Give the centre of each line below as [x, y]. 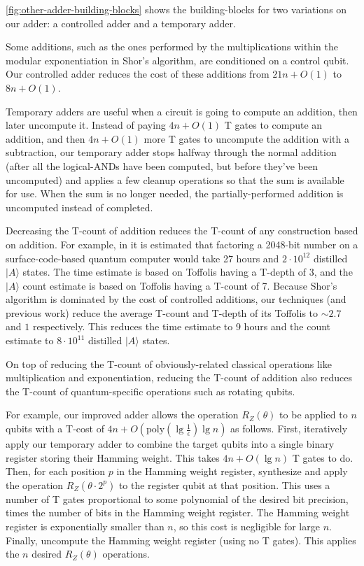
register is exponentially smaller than [85, 526]
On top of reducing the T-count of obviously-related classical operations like [169, 363]
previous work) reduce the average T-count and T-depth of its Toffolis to [162, 312]
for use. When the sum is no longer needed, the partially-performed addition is [175, 193]
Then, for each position [56, 471]
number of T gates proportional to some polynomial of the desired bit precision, [177, 498]
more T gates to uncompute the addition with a [246, 138]
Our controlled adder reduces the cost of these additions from [138, 74]
